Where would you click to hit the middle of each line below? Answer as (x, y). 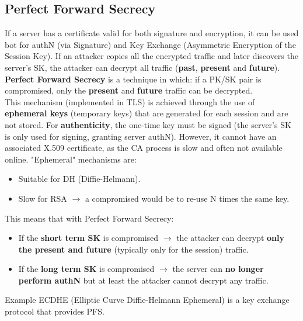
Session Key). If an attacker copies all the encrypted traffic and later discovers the (151, 56)
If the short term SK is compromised (88, 238)
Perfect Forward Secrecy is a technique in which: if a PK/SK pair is (133, 79)
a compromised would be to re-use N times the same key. (187, 198)
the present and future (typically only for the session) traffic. (133, 249)
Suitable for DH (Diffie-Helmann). (79, 179)
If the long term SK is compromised (86, 269)
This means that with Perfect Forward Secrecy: (89, 218)
